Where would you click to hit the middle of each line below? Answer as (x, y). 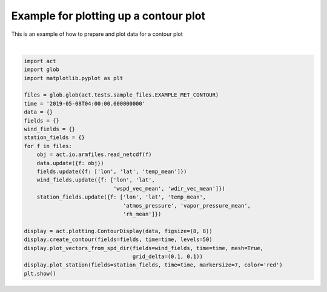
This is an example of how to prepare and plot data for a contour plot (97, 34)
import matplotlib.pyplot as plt (74, 78)
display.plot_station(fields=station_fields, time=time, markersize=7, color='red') (153, 265)
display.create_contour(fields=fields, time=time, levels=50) (118, 239)
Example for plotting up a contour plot (108, 16)
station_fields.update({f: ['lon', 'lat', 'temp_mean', (121, 197)
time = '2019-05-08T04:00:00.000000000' (84, 104)
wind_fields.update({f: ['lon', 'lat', (96, 180)
